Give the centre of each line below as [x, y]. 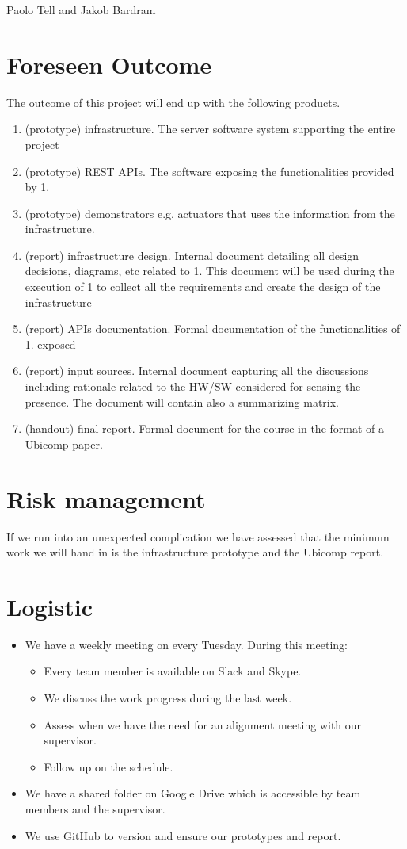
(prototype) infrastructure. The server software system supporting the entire [210, 129]
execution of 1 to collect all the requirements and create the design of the [203, 287]
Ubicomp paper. [64, 444]
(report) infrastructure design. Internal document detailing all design [192, 255]
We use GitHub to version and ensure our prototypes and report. [183, 835]
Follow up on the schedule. [108, 766]
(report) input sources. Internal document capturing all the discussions [197, 371]
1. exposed [50, 344]
